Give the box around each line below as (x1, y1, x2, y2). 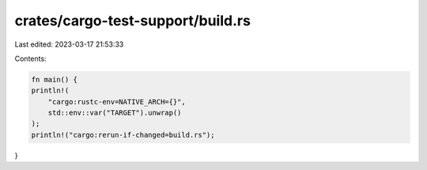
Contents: (14, 54, 47, 63)
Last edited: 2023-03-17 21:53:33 (14, 40, 124, 49)
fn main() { (31, 75, 78, 84)
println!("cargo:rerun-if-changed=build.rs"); (31, 130, 215, 139)
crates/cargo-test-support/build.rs (14, 12, 251, 29)
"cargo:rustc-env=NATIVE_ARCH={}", (47, 97, 186, 106)
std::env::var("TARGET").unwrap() (47, 108, 182, 118)
